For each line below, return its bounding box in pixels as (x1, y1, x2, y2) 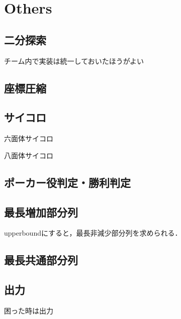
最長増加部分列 (4, 204, 78, 220)
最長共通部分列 (4, 252, 78, 268)
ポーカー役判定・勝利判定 (4, 174, 131, 190)
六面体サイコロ (4, 133, 53, 144)
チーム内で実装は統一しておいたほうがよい (4, 55, 144, 66)
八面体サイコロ (4, 150, 53, 160)
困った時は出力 (4, 305, 53, 315)
